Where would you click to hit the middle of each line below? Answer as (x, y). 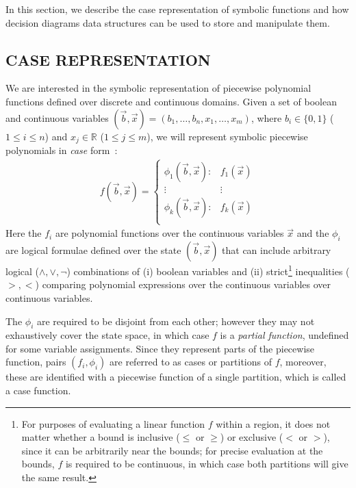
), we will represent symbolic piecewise (227, 136)
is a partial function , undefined (284, 335)
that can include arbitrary (277, 250)
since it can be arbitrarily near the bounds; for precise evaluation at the (172, 450)
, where (266, 117)
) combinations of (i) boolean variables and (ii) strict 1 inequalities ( (208, 270)
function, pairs (36, 362)
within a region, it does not (273, 423)
